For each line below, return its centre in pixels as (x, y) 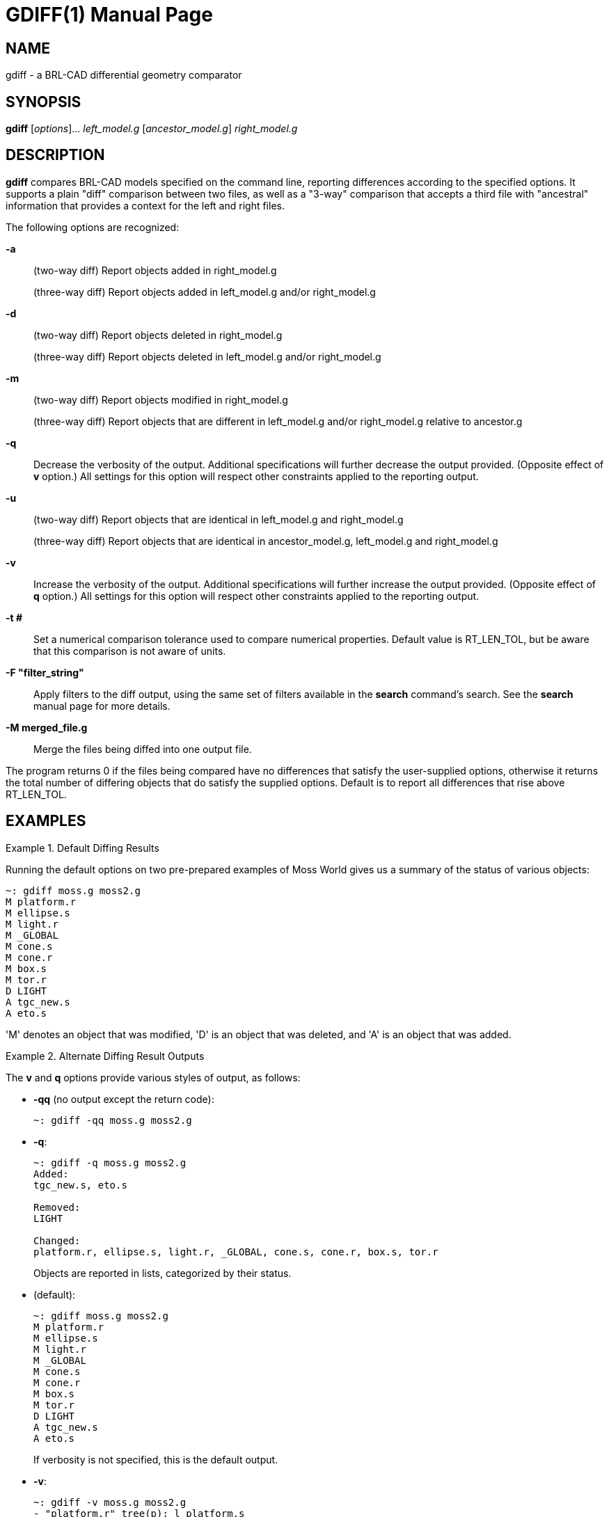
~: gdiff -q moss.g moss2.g (110, 1162)
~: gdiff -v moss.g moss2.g (110, 1502)
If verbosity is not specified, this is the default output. (156, 1459)
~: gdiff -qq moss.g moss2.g (113, 1120)
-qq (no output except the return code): (124, 1099)
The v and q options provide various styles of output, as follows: (153, 1077)
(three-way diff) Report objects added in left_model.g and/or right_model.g (205, 292)
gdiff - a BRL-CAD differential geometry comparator (124, 75)
